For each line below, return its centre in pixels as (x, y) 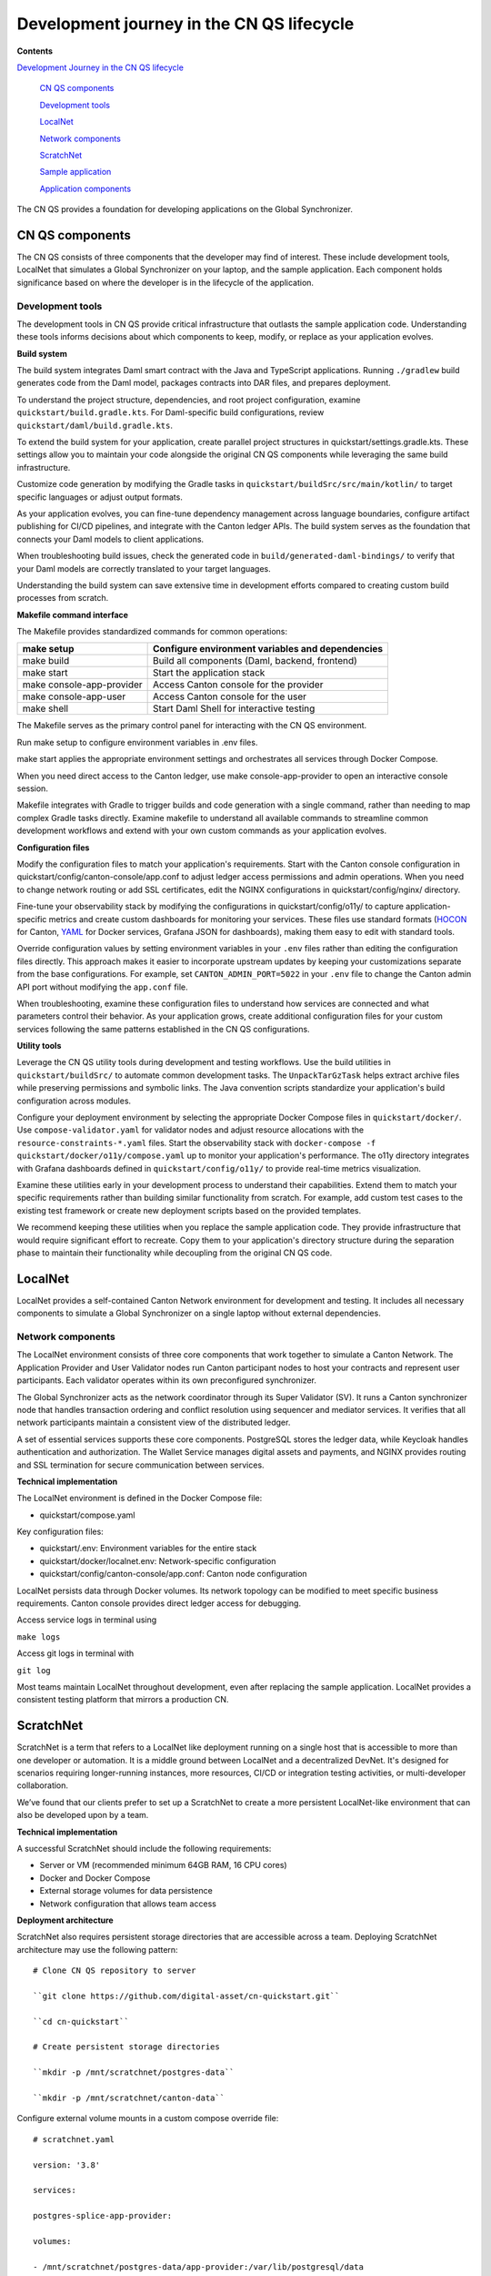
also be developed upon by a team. (83, 1815)
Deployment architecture (65, 1920)
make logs (39, 1637)
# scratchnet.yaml (74, 2139)
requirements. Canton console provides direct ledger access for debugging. (159, 1603)
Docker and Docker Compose (95, 1878)
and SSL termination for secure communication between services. (140, 1465)
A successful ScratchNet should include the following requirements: (144, 1849)
